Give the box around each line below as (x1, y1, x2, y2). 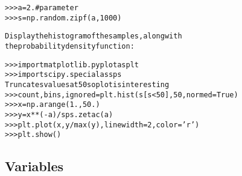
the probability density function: (5, 41, 135, 50)
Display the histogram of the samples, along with (5, 32, 182, 41)
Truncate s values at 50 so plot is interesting (5, 80, 170, 89)
